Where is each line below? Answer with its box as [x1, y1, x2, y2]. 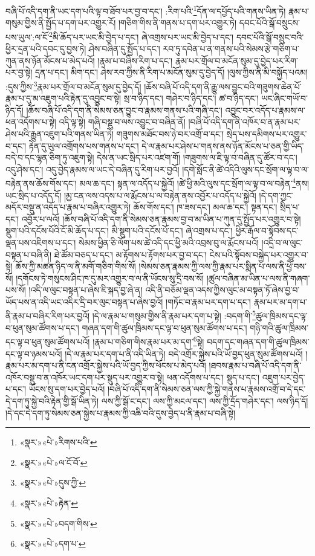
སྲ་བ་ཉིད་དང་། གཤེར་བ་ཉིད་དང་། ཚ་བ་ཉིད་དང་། [123, 92, 259, 105]
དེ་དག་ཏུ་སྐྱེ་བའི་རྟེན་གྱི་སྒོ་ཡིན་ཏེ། [5, 394, 99, 407]
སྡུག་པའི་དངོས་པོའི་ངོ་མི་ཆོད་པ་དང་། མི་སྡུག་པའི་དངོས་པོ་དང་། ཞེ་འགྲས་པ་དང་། [5, 224, 233, 237]
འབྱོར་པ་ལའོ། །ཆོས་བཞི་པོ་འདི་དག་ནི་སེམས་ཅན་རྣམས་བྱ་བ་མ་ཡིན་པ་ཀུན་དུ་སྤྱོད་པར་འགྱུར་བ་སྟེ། [21, 212, 301, 225]
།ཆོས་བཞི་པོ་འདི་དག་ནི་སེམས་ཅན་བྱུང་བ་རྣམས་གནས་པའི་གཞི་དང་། [26, 103, 222, 116]
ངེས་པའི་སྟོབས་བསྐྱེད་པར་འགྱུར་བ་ [209, 248, 308, 260]
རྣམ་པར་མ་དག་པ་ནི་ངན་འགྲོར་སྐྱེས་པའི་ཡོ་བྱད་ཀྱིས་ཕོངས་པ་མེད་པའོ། [5, 359, 206, 372]
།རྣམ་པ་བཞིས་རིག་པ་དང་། [97, 54, 173, 66]
